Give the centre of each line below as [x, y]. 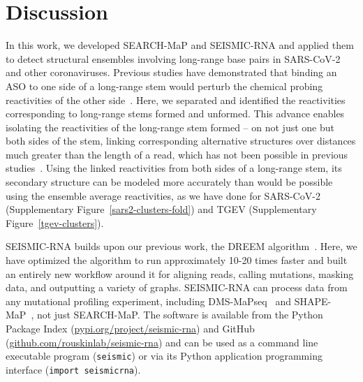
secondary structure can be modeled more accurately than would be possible [169, 182]
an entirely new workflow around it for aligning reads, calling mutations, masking [180, 273]
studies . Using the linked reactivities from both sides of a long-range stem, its [174, 168]
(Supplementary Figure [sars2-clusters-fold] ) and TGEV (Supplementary [161, 209]
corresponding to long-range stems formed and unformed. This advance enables [175, 113]
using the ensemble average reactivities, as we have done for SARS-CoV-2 [163, 195]
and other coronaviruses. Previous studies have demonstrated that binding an [171, 72]
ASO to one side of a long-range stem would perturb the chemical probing [164, 86]
